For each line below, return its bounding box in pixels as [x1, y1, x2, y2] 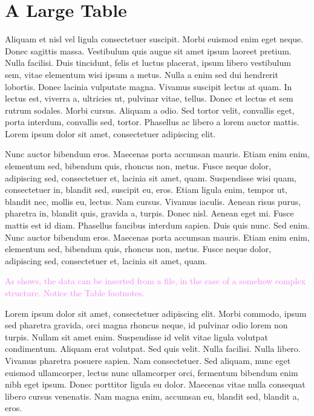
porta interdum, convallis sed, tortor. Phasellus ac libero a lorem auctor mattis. [5, 115, 299, 128]
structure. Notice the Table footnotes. [5, 287, 145, 299]
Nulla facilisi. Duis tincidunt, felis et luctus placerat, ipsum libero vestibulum [5, 56, 291, 69]
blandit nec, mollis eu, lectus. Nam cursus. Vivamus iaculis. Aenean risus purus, [5, 195, 301, 207]
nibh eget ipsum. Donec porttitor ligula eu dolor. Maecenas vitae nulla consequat [5, 378, 306, 391]
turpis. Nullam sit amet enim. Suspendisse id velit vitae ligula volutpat [5, 330, 268, 343]
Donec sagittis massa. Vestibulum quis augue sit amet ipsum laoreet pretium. [5, 44, 292, 57]
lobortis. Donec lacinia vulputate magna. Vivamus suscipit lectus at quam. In [5, 80, 292, 93]
